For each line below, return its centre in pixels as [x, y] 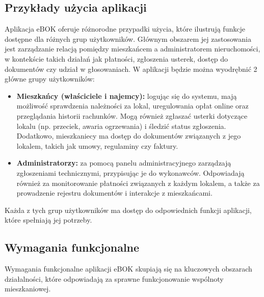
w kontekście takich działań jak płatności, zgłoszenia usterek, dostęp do [116, 58]
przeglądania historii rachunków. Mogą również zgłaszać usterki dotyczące [132, 115]
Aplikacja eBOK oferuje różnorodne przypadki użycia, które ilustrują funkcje [125, 29]
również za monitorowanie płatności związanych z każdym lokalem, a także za [138, 183]
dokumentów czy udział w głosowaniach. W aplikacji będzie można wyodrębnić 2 [131, 69]
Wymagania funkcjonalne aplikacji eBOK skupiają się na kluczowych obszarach [128, 269]
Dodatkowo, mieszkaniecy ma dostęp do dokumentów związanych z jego [129, 136]
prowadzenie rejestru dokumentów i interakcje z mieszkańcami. [114, 193]
